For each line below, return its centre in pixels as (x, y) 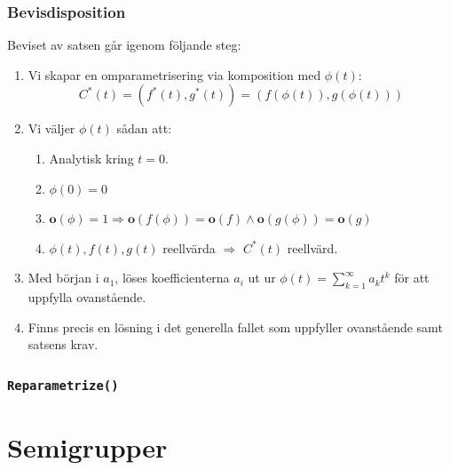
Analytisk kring (91, 158)
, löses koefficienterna (172, 278)
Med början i (63, 278)
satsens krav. (63, 344)
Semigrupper (87, 446)
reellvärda (189, 247)
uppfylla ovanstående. (87, 297)
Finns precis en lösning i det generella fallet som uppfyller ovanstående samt (235, 327)
